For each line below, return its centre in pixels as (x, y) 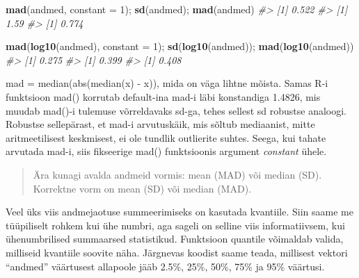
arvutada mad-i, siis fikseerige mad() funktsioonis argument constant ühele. (166, 151)
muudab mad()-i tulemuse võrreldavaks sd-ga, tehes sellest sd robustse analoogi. (176, 110)
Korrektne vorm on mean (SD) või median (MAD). (142, 188)
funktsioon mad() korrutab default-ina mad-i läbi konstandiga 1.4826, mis (163, 96)
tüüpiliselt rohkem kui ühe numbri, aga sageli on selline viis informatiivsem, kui (175, 225)
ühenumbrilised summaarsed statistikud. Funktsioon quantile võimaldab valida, (175, 239)
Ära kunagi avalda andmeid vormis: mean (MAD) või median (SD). (177, 174)
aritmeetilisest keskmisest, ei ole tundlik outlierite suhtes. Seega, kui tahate (166, 137)
